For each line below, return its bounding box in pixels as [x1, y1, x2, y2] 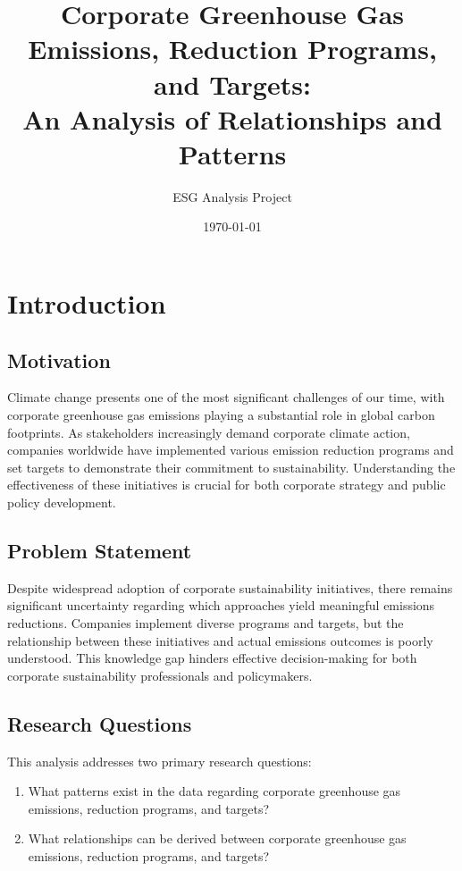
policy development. [7, 493, 116, 512]
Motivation [7, 346, 111, 373]
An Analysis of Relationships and [22, 100, 442, 137]
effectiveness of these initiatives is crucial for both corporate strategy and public [7, 475, 446, 494]
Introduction [7, 285, 166, 322]
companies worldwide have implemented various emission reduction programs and [7, 440, 454, 459]
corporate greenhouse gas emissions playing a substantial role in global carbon [7, 406, 435, 424]
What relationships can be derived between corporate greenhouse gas [28, 829, 407, 848]
